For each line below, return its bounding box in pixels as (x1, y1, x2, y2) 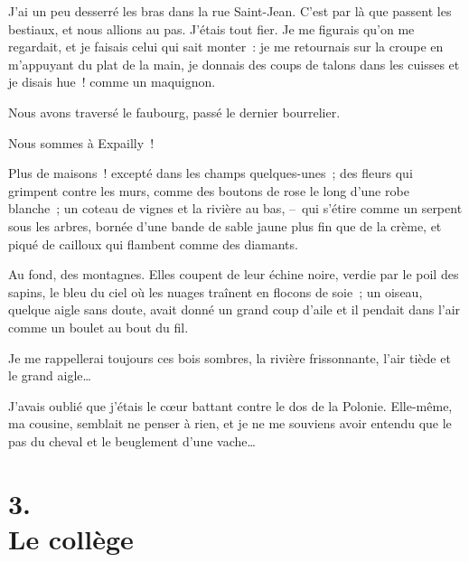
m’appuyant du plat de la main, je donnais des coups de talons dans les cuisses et (8, 54, 460, 73)
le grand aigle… (8, 366, 91, 385)
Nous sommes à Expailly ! (8, 133, 155, 152)
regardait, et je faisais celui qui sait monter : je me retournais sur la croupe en (8, 37, 444, 56)
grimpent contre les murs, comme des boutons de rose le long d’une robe (8, 181, 409, 200)
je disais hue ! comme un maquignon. (8, 72, 216, 91)
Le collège (8, 520, 134, 557)
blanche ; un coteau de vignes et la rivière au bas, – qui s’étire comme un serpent (8, 199, 463, 218)
